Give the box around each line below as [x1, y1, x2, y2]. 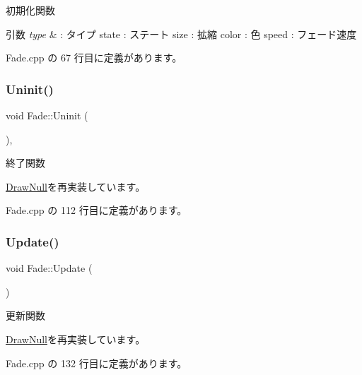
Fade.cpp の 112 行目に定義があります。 [6, 203, 187, 218]
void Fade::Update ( [6, 261, 93, 275]
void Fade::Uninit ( [6, 108, 88, 122]
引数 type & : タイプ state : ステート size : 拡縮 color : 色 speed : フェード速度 [6, 26, 357, 41]
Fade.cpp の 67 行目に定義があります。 [6, 50, 182, 65]
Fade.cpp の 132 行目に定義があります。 [6, 355, 187, 370]
